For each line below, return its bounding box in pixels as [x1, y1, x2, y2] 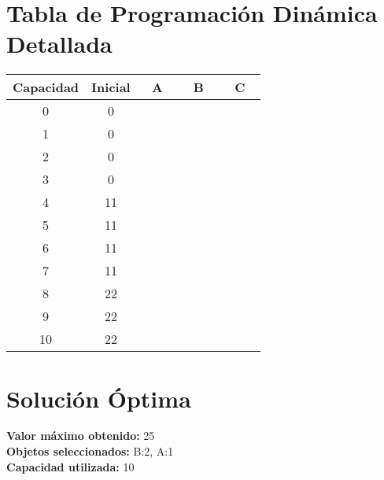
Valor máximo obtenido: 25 [6, 427, 155, 444]
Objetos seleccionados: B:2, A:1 [6, 443, 174, 460]
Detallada [6, 28, 113, 60]
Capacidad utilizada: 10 [6, 458, 135, 474]
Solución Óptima [6, 382, 191, 414]
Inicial [91, 78, 131, 97]
